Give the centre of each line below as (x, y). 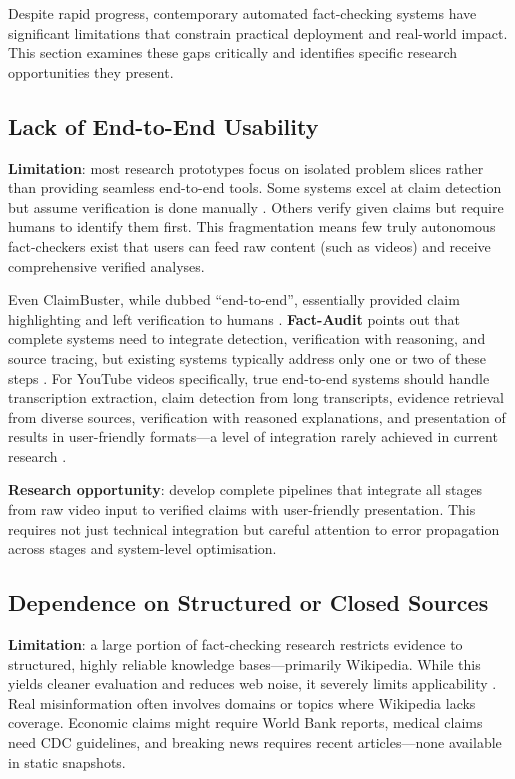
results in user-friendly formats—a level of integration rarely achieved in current (253, 436)
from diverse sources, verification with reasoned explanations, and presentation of (257, 416)
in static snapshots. (67, 761)
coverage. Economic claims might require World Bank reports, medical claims (245, 722)
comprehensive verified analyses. (106, 265)
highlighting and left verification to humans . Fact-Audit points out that (234, 318)
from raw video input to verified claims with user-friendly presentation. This (242, 509)
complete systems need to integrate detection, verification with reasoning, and (247, 338)
